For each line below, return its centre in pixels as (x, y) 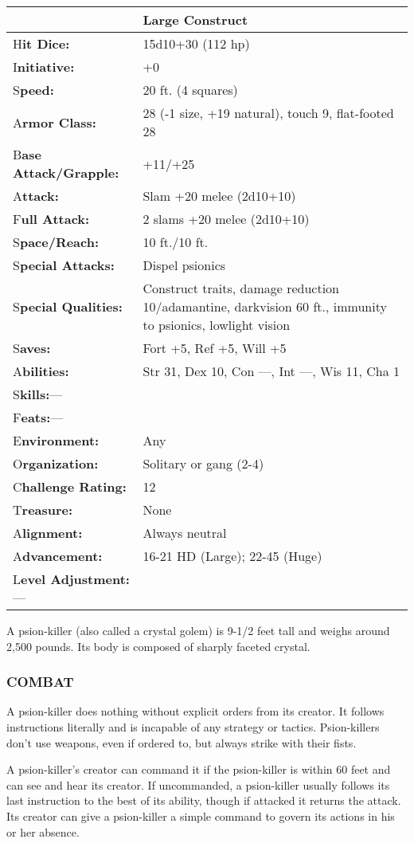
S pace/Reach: (56, 242)
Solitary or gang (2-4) (203, 463)
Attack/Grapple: (66, 173)
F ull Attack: (51, 219)
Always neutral (185, 533)
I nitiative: (44, 67)
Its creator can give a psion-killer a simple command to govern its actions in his (201, 816)
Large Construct (195, 20)
